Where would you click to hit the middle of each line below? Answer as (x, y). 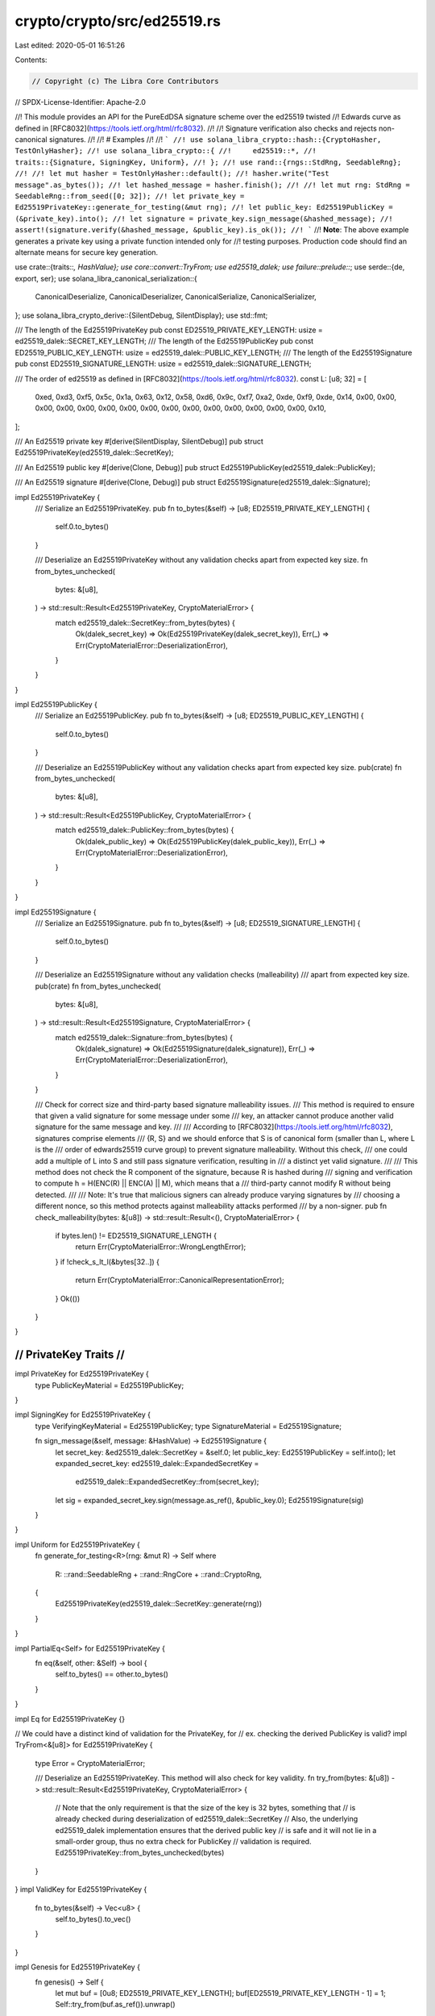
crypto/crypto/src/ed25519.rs (118, 21)
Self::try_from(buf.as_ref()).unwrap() (116, 2005)
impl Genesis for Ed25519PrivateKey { (78, 1967)
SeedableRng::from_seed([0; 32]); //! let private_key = (130, 196)
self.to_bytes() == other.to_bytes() (112, 1674)
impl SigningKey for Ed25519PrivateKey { (83, 1414)
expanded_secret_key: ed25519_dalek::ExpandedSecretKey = (157, 1463)
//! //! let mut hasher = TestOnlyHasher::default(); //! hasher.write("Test (172, 174)
